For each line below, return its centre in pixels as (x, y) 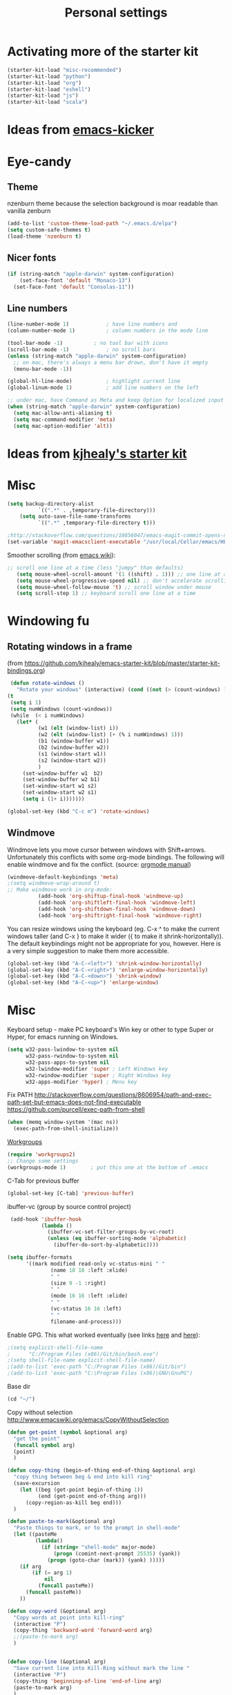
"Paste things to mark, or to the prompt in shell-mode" (97, 1528)
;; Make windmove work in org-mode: (60, 890)
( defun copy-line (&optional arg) (57, 1662)
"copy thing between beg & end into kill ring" (83, 1477)
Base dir (19, 1386)
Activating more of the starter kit (103, 51)
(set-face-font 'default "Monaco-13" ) (75, 280)
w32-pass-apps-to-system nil (67, 1062)
